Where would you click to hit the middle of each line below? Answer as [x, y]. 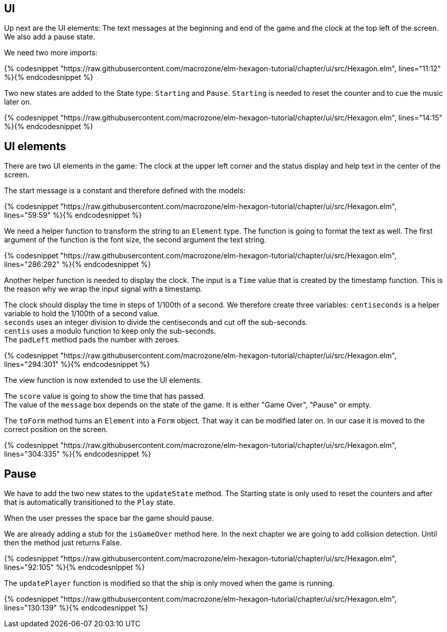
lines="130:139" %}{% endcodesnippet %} [76, 608]
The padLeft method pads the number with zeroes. [92, 340]
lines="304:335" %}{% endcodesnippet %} [78, 454]
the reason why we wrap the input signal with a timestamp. [103, 289]
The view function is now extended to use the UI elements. [103, 380]
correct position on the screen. [56, 430]
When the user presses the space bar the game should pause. [109, 518]
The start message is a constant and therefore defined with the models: [125, 191]
